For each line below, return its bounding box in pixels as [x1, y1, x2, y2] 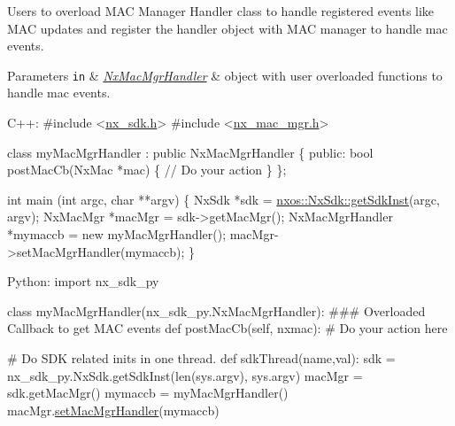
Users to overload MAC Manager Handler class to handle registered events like [7, 2, 435, 19]
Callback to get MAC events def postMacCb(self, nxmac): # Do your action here [7, 319, 448, 337]
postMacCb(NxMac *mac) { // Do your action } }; [7, 160, 287, 179]
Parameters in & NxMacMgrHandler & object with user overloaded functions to [7, 66, 443, 84]
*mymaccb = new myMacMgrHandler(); [7, 225, 227, 243]
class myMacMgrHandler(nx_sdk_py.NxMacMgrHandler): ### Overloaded [7, 301, 426, 320]
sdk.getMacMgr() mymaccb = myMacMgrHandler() [7, 383, 289, 402]
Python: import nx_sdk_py [7, 272, 159, 290]
